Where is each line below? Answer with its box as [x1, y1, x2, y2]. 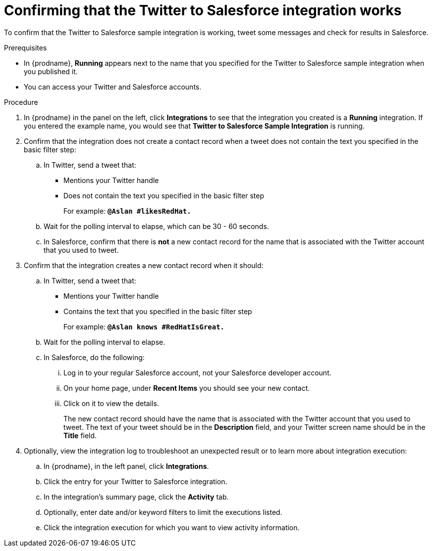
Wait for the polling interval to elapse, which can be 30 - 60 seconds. [44, 222, 269, 230]
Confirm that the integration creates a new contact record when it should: [24, 261, 264, 270]
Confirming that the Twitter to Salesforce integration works [4, 2, 402, 19]
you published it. [24, 67, 78, 76]
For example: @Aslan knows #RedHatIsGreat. [63, 322, 225, 331]
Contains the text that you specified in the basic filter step [63, 307, 252, 316]
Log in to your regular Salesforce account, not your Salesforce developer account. [63, 368, 331, 377]
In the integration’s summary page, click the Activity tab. [44, 492, 229, 501]
